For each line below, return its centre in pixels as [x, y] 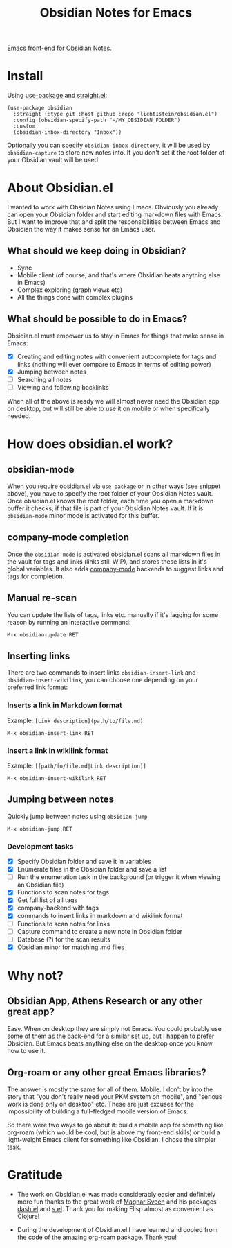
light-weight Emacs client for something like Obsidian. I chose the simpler [112, 1139]
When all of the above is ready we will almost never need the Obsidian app [113, 401]
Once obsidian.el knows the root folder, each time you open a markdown [110, 501]
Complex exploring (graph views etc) [70, 290]
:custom [25, 126]
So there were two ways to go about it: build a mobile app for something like [115, 1125]
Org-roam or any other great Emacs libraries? [107, 1073]
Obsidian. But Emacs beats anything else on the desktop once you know [110, 1043]
